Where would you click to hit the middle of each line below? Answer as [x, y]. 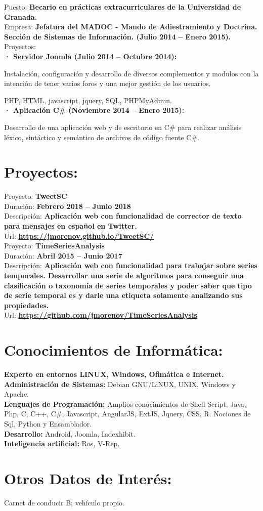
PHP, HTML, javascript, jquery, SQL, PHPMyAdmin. [88, 100]
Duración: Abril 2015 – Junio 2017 [63, 255]
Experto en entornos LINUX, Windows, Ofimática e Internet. [114, 374]
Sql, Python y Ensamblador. [48, 424]
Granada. [21, 16]
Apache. [16, 394]
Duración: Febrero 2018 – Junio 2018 [68, 206]
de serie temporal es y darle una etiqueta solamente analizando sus [123, 295]
